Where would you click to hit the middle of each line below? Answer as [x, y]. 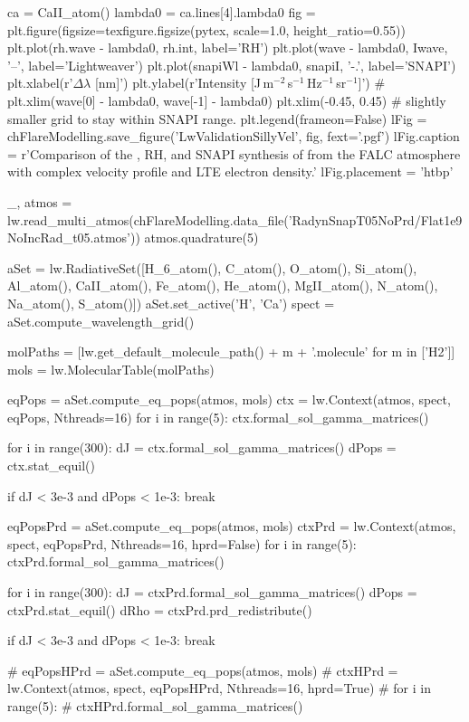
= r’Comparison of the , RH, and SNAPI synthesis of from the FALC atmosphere [234, 153]
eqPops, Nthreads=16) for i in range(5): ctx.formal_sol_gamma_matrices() [218, 417]
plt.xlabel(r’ [40, 83]
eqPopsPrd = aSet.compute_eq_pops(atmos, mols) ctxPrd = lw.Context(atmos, [232, 526]
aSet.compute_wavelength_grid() [101, 321]
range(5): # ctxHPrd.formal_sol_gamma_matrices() [155, 706]
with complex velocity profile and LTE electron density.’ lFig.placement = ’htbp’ [230, 171]
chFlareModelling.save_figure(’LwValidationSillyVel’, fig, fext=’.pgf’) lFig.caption [234, 136]
